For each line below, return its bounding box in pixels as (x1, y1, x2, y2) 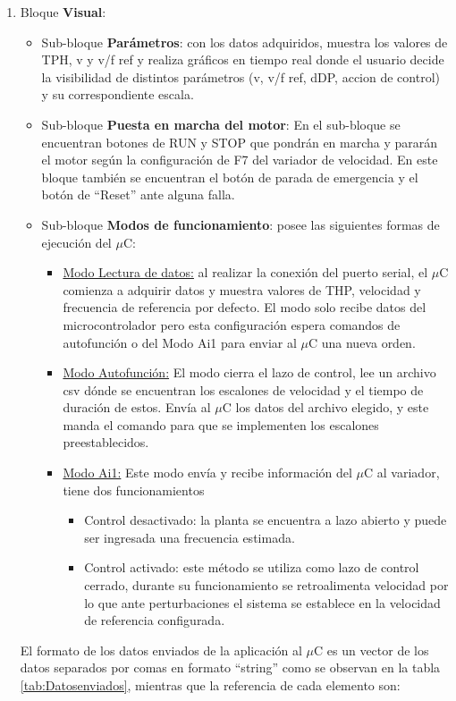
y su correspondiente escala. (41, 85, 194, 104)
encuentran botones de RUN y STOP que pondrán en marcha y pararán (41, 132, 438, 151)
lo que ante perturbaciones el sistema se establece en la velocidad (84, 593, 441, 612)
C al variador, (364, 463, 440, 482)
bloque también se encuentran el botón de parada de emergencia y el (41, 167, 418, 186)
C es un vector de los (313, 640, 429, 659)
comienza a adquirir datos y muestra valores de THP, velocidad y (63, 280, 421, 299)
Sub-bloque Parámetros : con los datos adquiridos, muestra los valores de (41, 32, 448, 51)
